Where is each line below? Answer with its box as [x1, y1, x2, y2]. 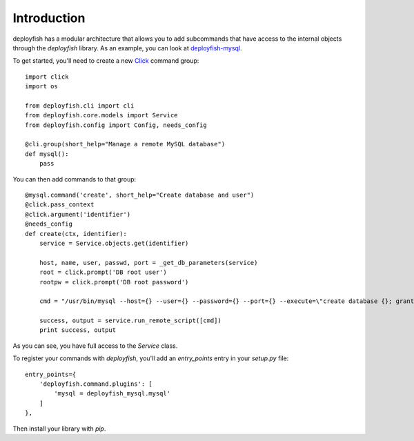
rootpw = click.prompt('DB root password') [39, 278, 189, 286]
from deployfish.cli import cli [25, 101, 135, 110]
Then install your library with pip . [12, 424, 106, 433]
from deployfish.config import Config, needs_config [25, 121, 207, 129]
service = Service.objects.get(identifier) [39, 239, 189, 247]
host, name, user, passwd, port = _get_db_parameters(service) [39, 259, 258, 266]
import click [25, 72, 69, 81]
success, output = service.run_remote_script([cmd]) [39, 317, 222, 324]
